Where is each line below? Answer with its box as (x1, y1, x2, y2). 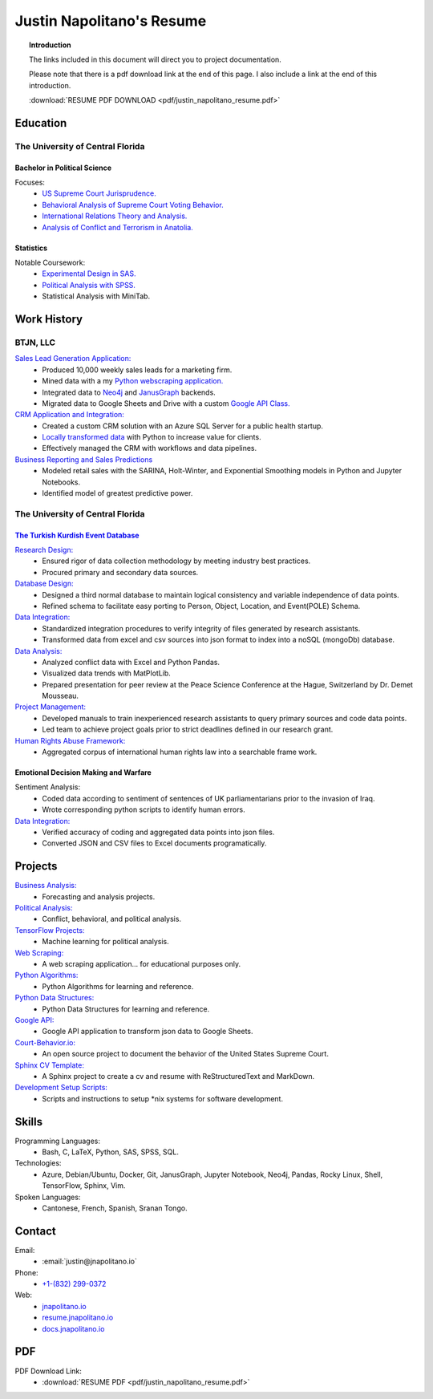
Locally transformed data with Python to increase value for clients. (42, 432, 261, 442)
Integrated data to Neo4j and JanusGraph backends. (42, 387, 216, 397)
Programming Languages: (14, 1136, 100, 1146)
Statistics (14, 243, 48, 253)
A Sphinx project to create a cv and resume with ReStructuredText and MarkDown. (42, 1071, 315, 1081)
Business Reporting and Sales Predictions (14, 454, 153, 464)
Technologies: (14, 1158, 62, 1168)
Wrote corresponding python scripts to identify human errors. (42, 805, 245, 814)
